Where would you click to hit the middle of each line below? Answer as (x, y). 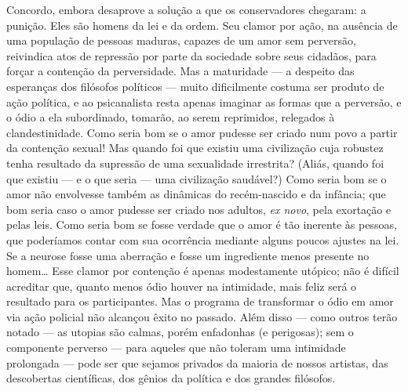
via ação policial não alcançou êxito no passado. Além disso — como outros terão (202, 316)
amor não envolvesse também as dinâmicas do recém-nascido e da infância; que (196, 194)
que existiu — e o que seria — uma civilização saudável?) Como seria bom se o (197, 178)
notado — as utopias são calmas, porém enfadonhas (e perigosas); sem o (180, 332)
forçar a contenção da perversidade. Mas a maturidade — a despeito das (180, 71)
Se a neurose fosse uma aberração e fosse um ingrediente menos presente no (188, 255)
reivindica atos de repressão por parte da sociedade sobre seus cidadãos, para (191, 55)
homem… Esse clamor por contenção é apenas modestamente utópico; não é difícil (203, 271)
